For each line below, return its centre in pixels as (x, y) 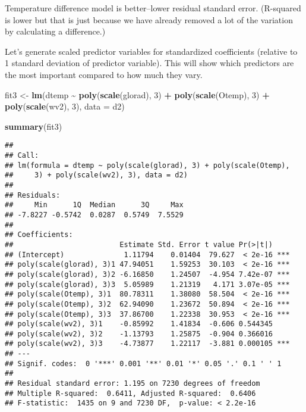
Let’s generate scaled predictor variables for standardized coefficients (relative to (151, 51)
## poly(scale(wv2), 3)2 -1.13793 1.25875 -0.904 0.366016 (139, 334)
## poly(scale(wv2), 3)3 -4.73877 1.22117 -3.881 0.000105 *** (147, 344)
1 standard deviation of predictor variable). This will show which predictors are (149, 63)
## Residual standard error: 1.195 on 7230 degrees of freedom (133, 384)
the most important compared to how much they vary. (104, 74)
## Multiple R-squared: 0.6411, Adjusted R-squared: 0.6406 (130, 393)
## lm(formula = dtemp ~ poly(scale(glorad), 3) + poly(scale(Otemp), (147, 165)
